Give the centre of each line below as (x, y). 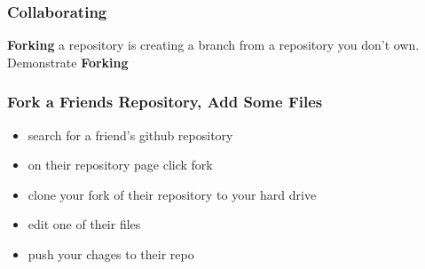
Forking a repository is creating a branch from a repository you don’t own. (213, 45)
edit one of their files (84, 224)
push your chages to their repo (111, 254)
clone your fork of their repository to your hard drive (172, 194)
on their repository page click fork (120, 165)
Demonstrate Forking (68, 62)
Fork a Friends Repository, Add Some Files (165, 102)
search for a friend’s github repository (130, 134)
